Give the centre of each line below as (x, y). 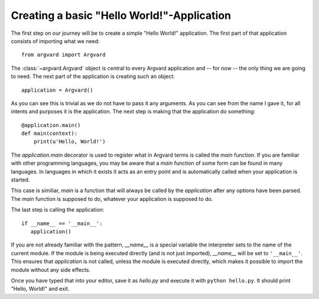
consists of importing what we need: (55, 41)
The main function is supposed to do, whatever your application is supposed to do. (112, 199)
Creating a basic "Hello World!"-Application (121, 15)
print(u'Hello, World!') (69, 142)
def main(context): (50, 134)
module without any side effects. (51, 269)
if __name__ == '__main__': (62, 223)
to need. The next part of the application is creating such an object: (93, 76)
